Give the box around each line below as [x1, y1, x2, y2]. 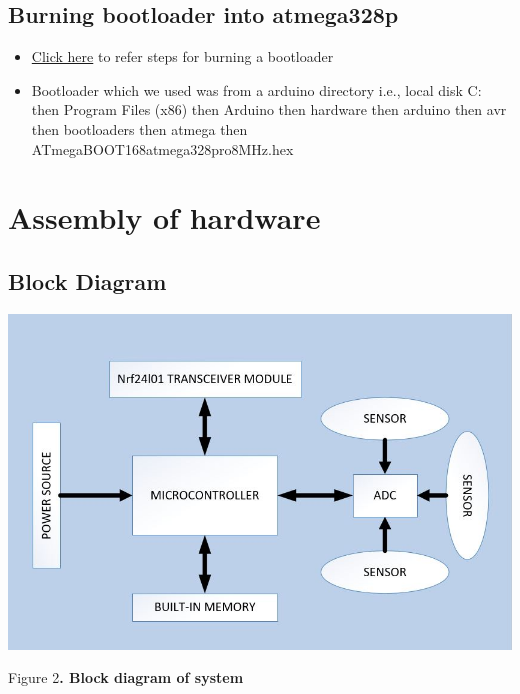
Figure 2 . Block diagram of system [8, 667, 244, 688]
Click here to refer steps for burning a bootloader [31, 46, 334, 67]
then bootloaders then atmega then [31, 118, 248, 139]
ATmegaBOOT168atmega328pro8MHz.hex [31, 138, 294, 159]
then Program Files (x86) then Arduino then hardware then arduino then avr [31, 99, 507, 120]
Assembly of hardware [8, 197, 321, 238]
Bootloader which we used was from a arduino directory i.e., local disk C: [31, 79, 482, 100]
